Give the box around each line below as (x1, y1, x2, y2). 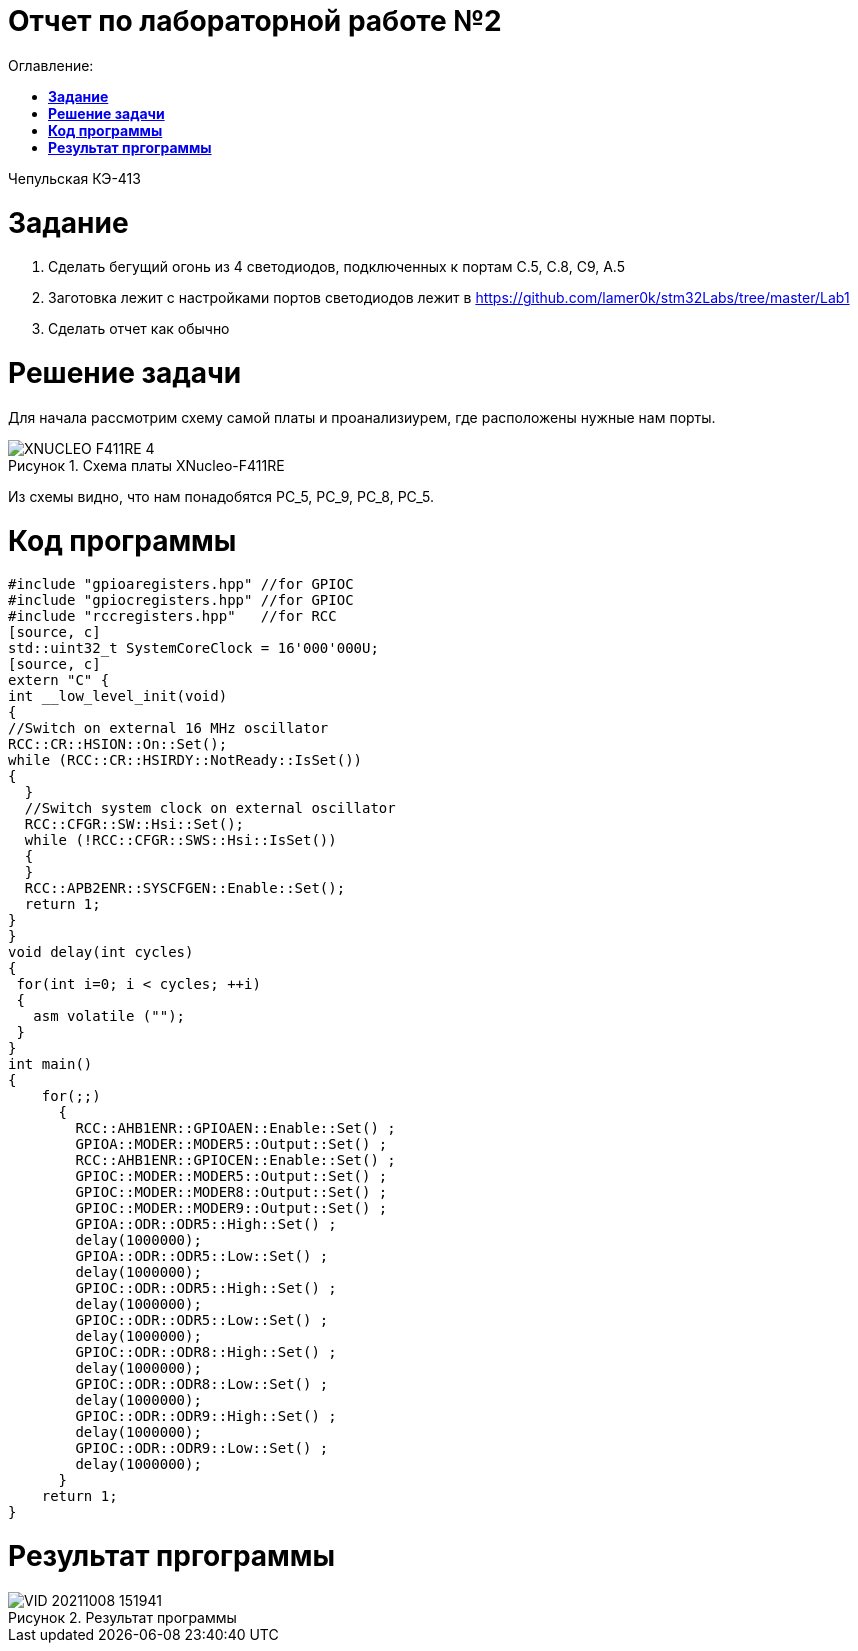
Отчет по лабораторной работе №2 (8, 4, 502, 38)
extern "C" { (8, 672, 110, 689)
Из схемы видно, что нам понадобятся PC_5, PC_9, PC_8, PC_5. (8, 487, 434, 505)
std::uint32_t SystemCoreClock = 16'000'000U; (8, 640, 379, 657)
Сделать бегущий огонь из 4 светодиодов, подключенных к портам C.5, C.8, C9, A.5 (48, 258, 625, 276)
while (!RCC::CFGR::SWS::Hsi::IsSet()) (24, 832, 337, 849)
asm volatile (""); (33, 1008, 186, 1025)
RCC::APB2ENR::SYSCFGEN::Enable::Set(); (24, 880, 346, 897)
